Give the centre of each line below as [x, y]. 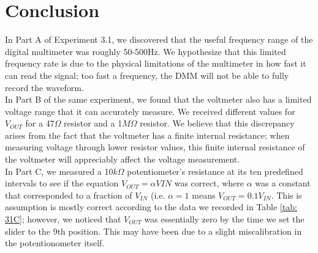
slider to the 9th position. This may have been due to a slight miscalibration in [153, 231]
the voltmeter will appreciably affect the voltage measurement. [123, 159]
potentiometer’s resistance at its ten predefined [215, 171]
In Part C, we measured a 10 [59, 171]
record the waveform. [44, 87]
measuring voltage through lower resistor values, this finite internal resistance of [155, 147]
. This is [286, 195]
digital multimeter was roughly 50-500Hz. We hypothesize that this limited [146, 51]
